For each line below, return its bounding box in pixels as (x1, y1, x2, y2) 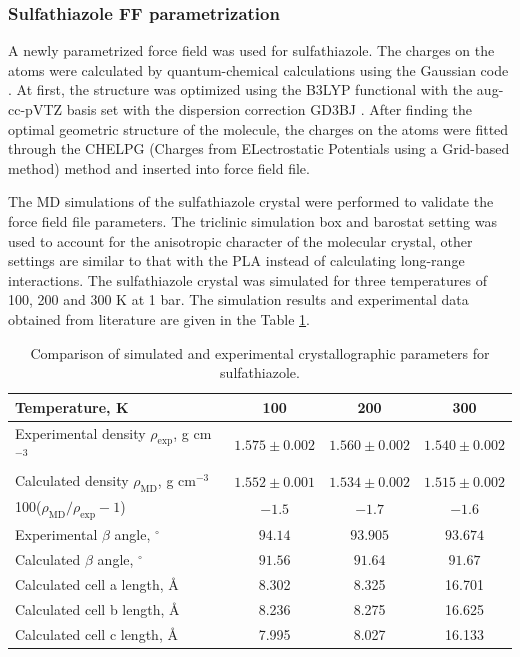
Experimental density (15, 422, 146, 443)
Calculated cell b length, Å (15, 598, 180, 619)
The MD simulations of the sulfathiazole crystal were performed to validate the (8, 191, 494, 212)
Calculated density (15, 470, 129, 491)
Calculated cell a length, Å (15, 573, 179, 594)
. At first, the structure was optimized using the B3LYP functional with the (8, 79, 473, 100)
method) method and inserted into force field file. (8, 157, 310, 178)
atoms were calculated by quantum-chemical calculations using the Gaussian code (8, 59, 509, 80)
